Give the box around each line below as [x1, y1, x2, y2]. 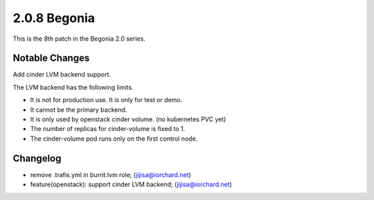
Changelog [12, 152, 62, 164]
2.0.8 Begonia [12, 10, 95, 26]
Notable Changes [12, 52, 90, 64]
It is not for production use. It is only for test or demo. [30, 96, 183, 104]
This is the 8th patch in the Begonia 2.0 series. [12, 34, 145, 43]
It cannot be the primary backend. [30, 106, 127, 114]
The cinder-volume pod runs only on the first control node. [30, 134, 198, 143]
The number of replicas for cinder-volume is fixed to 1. [30, 125, 186, 133]
